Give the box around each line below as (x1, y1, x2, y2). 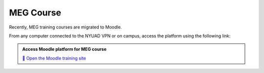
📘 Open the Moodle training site (22, 55, 87, 61)
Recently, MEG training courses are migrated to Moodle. (9, 24, 122, 30)
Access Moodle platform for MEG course (22, 46, 107, 52)
